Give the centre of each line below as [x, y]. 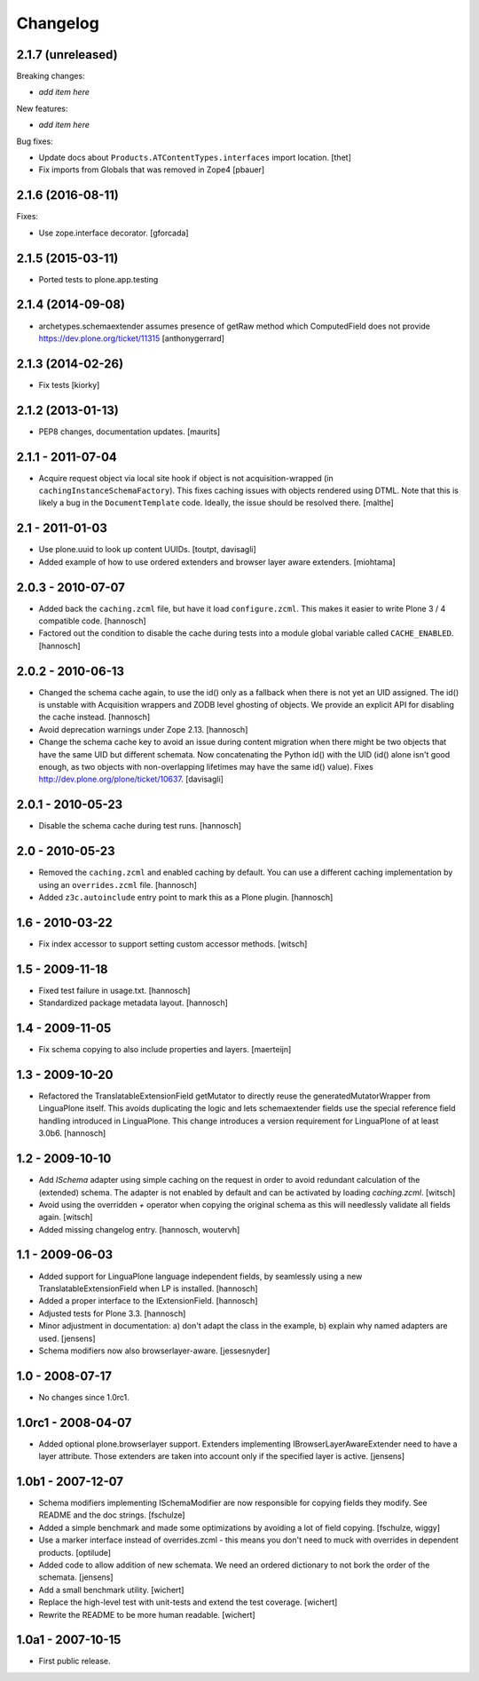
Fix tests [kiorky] [69, 385]
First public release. [75, 1661]
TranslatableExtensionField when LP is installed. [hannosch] [148, 1289]
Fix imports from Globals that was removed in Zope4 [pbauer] [152, 170]
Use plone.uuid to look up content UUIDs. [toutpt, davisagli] [147, 550]
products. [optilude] [75, 1552]
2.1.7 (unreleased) [67, 55]
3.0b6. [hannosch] [72, 1133]
